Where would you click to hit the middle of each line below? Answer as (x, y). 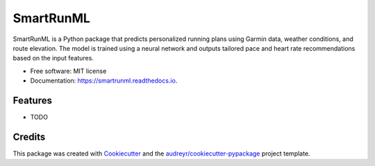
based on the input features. (53, 58)
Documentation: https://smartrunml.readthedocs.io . (104, 81)
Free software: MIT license (68, 71)
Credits (29, 136)
